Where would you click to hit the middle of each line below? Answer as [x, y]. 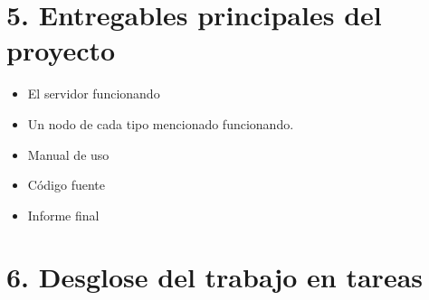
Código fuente [66, 185]
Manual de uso [68, 154]
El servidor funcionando [94, 94]
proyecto [61, 50]
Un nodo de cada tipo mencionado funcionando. [161, 123]
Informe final [63, 215]
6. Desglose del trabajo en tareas [215, 277]
